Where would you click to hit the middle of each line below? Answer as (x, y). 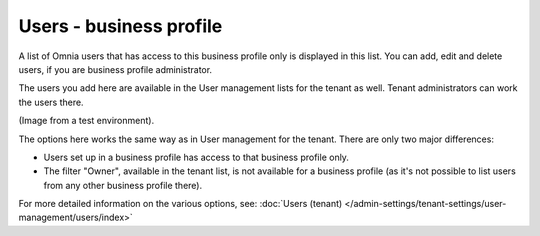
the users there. (51, 102)
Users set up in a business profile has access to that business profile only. (196, 157)
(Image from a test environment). (86, 121)
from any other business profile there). (123, 185)
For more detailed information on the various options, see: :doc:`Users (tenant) (180, 204)
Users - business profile (120, 26)
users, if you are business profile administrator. (115, 69)
